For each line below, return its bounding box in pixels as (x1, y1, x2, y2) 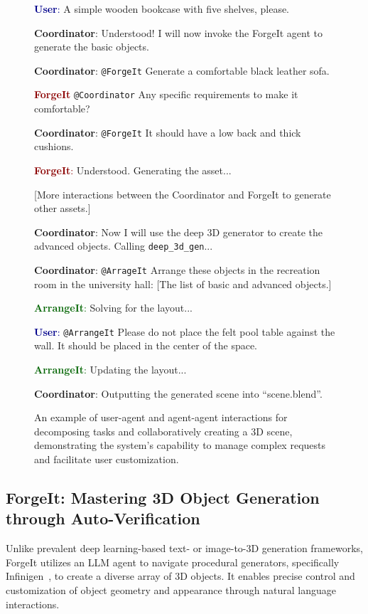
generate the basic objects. (34, 39, 149, 54)
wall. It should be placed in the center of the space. (34, 338, 258, 353)
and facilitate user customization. (34, 452, 179, 467)
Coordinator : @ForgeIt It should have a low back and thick (34, 125, 301, 139)
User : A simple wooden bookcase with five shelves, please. (34, 1, 290, 16)
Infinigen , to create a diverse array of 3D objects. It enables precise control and (6, 568, 355, 583)
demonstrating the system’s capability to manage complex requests (34, 438, 326, 452)
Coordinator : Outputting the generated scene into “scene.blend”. (34, 386, 323, 401)
